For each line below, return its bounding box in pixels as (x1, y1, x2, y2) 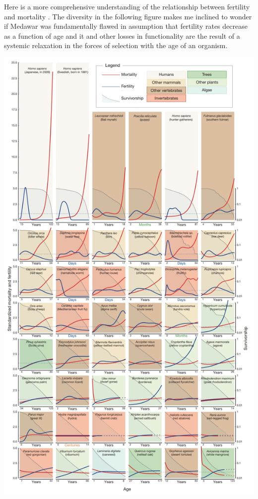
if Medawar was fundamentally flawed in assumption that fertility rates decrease (4, 21, 248, 31)
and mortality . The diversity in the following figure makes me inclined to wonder (4, 11, 252, 21)
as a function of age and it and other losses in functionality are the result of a (4, 30, 240, 41)
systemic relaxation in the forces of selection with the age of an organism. (4, 40, 228, 51)
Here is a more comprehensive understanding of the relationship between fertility (4, 1, 250, 11)
